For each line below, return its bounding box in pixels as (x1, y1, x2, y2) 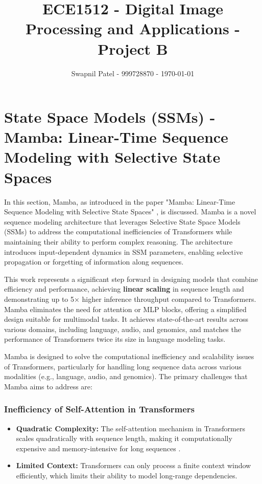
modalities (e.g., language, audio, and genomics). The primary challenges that (4, 371, 248, 382)
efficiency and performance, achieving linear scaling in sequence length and (4, 283, 244, 294)
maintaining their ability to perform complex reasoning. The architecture (4, 236, 233, 247)
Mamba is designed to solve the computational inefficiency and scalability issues (4, 350, 254, 361)
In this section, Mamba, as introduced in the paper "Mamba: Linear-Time (4, 196, 235, 207)
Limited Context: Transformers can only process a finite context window (16, 460, 251, 471)
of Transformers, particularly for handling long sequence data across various (4, 361, 242, 371)
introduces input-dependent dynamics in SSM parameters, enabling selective (4, 246, 243, 257)
